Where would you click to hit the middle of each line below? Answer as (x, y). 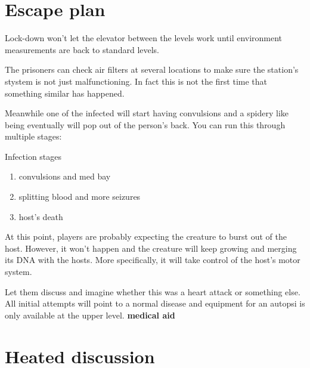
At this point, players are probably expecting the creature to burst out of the (146, 236)
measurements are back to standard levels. (82, 49)
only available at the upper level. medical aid (90, 315)
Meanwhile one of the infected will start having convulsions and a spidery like (147, 113)
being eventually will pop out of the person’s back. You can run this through (145, 124)
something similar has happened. (65, 93)
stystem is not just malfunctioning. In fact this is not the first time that (136, 81)
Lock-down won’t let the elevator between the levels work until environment (144, 38)
